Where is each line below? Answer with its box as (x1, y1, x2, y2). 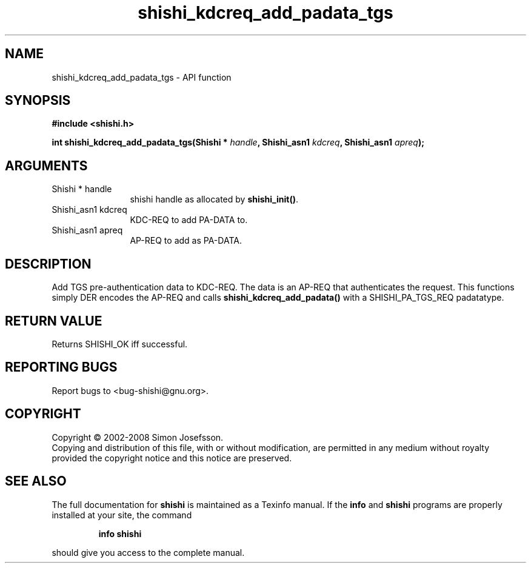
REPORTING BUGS (5, 359, 118, 375)
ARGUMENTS (5, 158, 88, 173)
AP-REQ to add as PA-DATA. (130, 235, 242, 246)
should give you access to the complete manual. (52, 547, 245, 558)
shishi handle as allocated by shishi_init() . (130, 194, 298, 205)
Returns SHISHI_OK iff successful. (52, 338, 188, 349)
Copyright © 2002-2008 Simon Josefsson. (52, 432, 224, 443)
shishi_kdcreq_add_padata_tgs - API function (52, 72, 232, 82)
